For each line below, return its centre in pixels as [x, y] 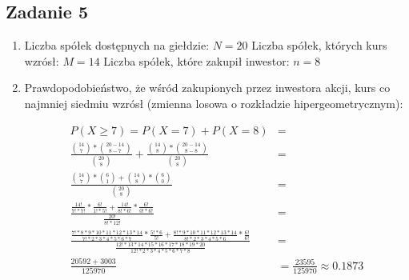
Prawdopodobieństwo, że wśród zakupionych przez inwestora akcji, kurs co [207, 88]
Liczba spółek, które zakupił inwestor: [196, 60]
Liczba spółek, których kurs [319, 45]
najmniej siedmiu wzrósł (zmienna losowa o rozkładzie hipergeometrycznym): [214, 103]
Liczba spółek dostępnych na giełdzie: [117, 45]
